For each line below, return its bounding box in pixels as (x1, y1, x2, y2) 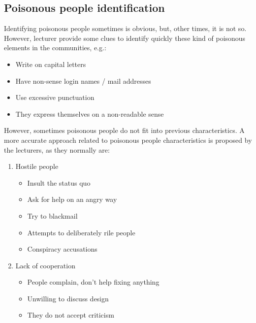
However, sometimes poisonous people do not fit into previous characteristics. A (4, 125, 245, 135)
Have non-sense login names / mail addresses (15, 75, 151, 86)
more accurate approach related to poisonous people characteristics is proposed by (4, 134, 252, 145)
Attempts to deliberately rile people (27, 227, 135, 237)
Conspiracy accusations (27, 244, 97, 254)
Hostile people (15, 161, 59, 171)
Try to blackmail (27, 210, 78, 221)
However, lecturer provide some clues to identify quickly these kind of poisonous (4, 32, 246, 43)
